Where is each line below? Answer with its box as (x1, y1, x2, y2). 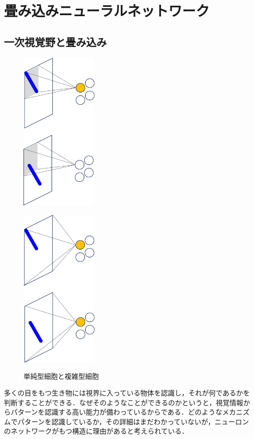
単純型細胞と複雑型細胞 (23, 371, 99, 381)
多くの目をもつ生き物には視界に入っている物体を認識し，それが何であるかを (4, 388, 250, 398)
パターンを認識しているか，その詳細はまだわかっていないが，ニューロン (17, 416, 249, 426)
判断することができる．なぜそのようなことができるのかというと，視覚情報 (4, 397, 243, 407)
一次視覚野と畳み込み (4, 34, 107, 49)
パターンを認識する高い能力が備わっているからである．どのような (10, 407, 223, 417)
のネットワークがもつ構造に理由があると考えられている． (4, 426, 189, 436)
